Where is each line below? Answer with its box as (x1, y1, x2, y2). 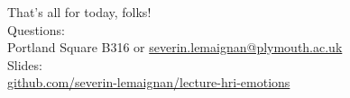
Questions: (7, 20, 65, 39)
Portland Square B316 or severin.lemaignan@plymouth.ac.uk (7, 38, 343, 57)
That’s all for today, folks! (7, 3, 152, 21)
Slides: (7, 55, 42, 74)
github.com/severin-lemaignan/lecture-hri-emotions (7, 73, 290, 92)
